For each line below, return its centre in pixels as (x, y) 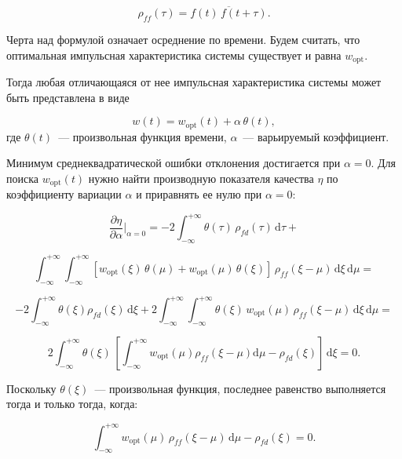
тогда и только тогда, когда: (72, 404)
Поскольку (31, 388)
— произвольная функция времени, (143, 136)
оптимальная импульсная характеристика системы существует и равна (174, 55)
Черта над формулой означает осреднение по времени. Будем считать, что (183, 40)
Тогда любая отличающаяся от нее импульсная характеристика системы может (194, 82)
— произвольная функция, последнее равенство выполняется (240, 388)
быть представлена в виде (68, 97)
